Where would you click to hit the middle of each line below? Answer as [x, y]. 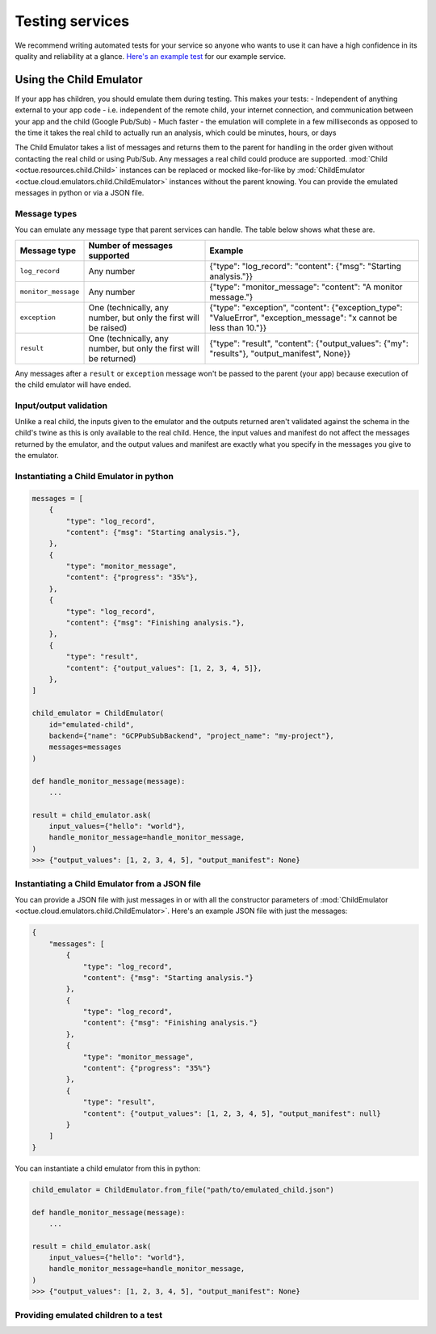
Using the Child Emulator [79, 80]
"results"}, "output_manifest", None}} [280, 353]
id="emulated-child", [92, 724]
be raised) [108, 327]
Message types [46, 213]
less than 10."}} [238, 327]
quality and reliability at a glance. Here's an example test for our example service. [151, 56]
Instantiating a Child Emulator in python [94, 476]
